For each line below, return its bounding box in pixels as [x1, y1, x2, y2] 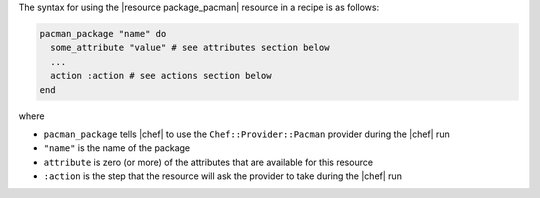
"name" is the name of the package [43, 142, 191, 154]
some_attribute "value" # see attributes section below [50, 42, 330, 54]
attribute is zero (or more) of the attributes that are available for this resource [43, 156, 374, 168]
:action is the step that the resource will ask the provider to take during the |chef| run [43, 170, 402, 182]
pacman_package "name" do [39, 28, 167, 39]
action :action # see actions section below [50, 70, 272, 82]
